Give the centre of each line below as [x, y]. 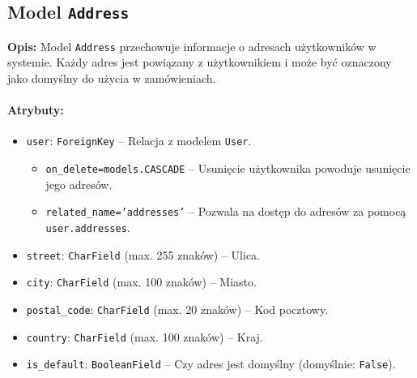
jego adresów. [79, 184]
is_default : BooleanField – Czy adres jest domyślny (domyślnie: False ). [211, 364]
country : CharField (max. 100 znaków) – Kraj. [145, 336]
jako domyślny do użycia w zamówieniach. [112, 78]
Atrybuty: [36, 110]
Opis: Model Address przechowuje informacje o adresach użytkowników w [192, 46]
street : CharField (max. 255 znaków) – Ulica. [143, 254]
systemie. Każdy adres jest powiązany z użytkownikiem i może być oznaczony [200, 62]
